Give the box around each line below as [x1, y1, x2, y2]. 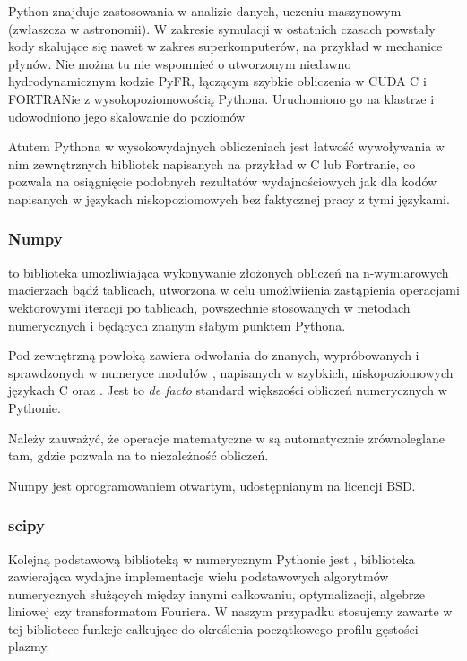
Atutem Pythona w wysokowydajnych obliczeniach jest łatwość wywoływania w [8, 137, 445, 156]
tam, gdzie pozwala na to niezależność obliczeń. [8, 446, 269, 465]
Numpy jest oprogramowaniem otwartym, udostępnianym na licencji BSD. [8, 476, 416, 494]
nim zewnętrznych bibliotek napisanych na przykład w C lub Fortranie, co [8, 154, 416, 173]
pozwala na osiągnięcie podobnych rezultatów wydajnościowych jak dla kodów [8, 172, 437, 191]
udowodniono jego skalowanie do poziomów [8, 107, 246, 125]
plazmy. [8, 637, 50, 656]
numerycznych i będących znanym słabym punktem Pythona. [8, 315, 346, 334]
